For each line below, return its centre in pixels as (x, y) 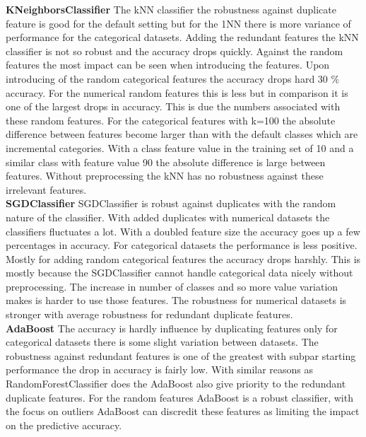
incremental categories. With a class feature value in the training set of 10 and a (180, 147)
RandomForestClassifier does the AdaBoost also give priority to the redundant (176, 384)
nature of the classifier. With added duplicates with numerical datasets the (168, 217)
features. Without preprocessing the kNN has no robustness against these (165, 176)
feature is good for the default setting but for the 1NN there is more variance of (178, 23)
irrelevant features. (46, 189)
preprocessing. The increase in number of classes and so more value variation (172, 286)
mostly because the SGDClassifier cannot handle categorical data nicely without (179, 273)
